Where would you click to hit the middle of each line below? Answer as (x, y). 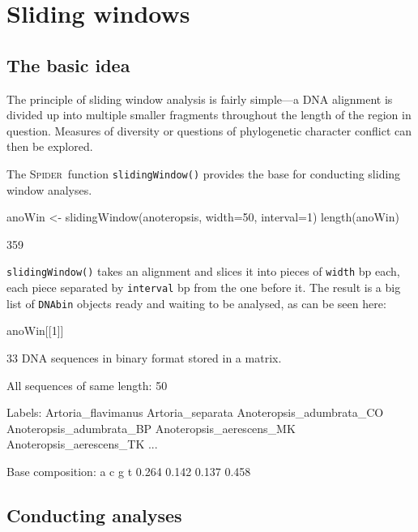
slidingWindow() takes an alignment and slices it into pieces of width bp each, (203, 271)
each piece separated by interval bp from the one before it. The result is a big (204, 287)
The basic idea (68, 64)
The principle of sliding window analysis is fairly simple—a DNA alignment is (200, 99)
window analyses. (49, 189)
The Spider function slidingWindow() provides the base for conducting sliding (204, 173)
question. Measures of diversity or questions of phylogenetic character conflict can (209, 130)
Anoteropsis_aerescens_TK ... (82, 444)
